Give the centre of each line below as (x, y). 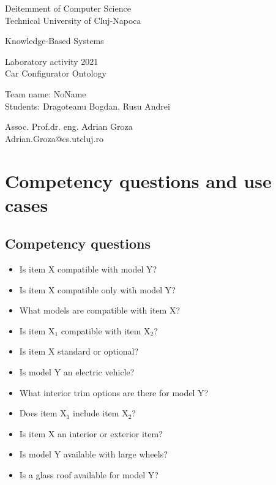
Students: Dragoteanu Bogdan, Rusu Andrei (88, 106)
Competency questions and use (138, 180)
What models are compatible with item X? (100, 310)
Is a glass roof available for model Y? (89, 475)
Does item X (43, 413)
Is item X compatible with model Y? (88, 269)
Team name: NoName (46, 93)
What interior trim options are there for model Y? (114, 392)
